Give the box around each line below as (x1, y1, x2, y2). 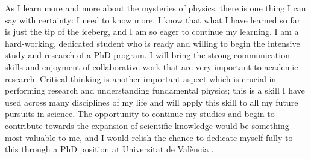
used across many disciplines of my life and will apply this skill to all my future (5, 95, 298, 108)
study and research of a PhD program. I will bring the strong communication (5, 49, 290, 61)
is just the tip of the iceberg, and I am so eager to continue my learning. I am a (5, 25, 299, 38)
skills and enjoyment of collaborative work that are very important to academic (5, 60, 298, 73)
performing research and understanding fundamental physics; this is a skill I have (5, 84, 305, 97)
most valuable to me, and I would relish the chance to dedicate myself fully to (5, 131, 293, 143)
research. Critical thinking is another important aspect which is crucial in (5, 72, 277, 85)
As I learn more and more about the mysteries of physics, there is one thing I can (5, 2, 306, 14)
